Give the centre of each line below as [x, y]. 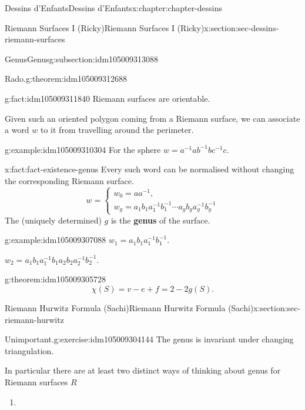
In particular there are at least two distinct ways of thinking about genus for [143, 370]
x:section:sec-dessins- [242, 27]
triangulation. [29, 350]
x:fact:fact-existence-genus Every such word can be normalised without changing [150, 169]
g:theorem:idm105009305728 [55, 279]
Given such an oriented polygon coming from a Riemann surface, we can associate [152, 118]
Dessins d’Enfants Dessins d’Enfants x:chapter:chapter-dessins [114, 8]
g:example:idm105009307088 [56, 240]
